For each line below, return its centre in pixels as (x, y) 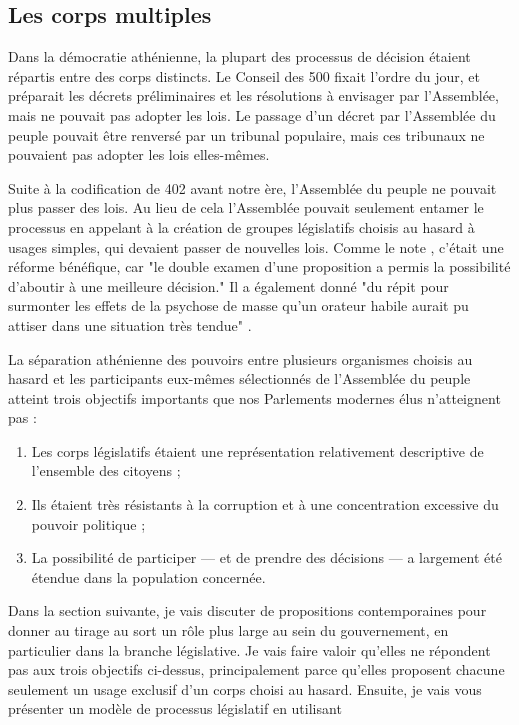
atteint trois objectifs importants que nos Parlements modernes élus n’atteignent (254, 397)
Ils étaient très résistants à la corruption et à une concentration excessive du (265, 504)
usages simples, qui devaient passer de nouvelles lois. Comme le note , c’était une (256, 246)
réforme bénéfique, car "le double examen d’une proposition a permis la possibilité (259, 266)
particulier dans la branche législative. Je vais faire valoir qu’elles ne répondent (249, 649)
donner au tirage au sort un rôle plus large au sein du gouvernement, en (228, 630)
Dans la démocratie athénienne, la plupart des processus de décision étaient (239, 56)
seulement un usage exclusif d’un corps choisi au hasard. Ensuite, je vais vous (245, 688)
